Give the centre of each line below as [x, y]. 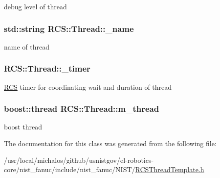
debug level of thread [35, 6]
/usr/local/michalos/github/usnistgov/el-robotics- [79, 160]
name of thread [27, 46]
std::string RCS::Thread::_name [69, 28]
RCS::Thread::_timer [47, 68]
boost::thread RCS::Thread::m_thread [82, 109]
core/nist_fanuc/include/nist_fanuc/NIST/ [70, 169]
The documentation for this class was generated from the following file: [110, 143]
